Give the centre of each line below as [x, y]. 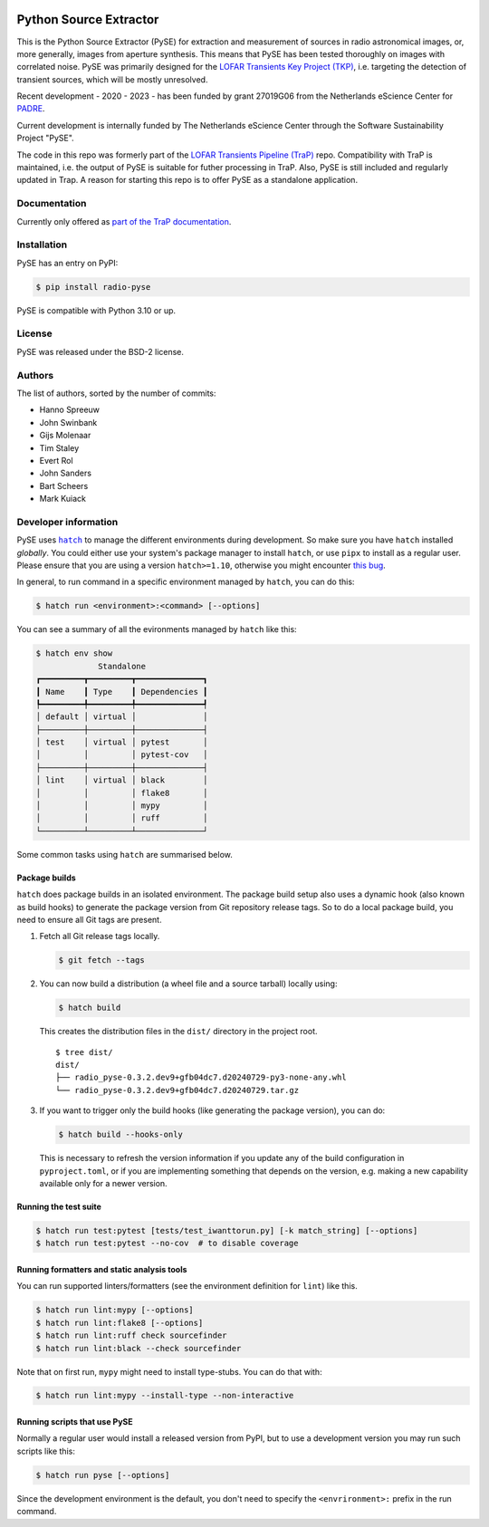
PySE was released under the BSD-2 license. [101, 351]
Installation [42, 245]
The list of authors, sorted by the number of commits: [116, 393]
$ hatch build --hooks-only [120, 1135]
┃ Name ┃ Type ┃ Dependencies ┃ [122, 691]
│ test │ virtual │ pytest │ [122, 742]
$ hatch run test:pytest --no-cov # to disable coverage [167, 1244]
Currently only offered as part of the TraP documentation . [124, 221]
